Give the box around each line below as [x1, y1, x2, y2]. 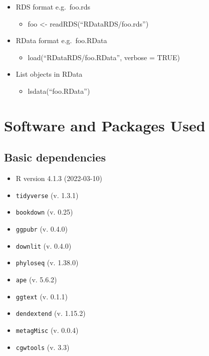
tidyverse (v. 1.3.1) [16, 190, 79, 200]
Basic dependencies [4, 149, 106, 165]
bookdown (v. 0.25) [16, 207, 73, 217]
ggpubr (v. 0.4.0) [16, 224, 68, 234]
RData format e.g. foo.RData [16, 35, 107, 46]
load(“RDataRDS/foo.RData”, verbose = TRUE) [28, 52, 180, 62]
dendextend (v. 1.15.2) [16, 308, 86, 318]
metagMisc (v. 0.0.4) [16, 324, 79, 335]
